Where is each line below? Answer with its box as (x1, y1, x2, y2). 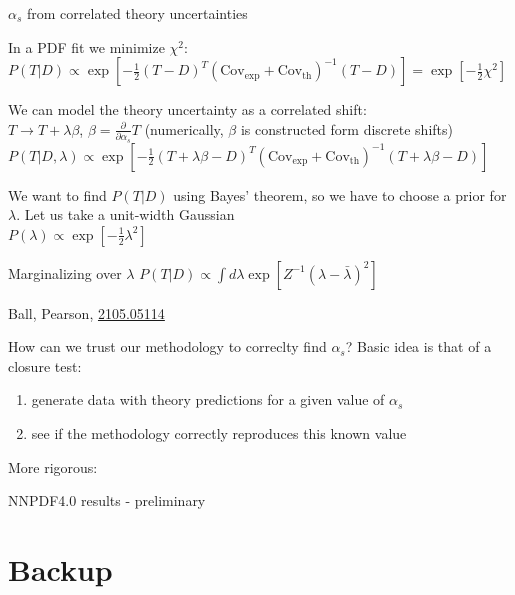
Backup (8, 549, 113, 590)
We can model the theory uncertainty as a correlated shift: (8, 99, 367, 120)
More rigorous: (8, 456, 98, 477)
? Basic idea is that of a (345, 336, 492, 357)
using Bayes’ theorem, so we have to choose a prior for (173, 184, 507, 205)
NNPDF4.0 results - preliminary (8, 490, 206, 511)
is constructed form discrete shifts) (240, 118, 453, 139)
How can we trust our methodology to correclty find (8, 336, 327, 357)
